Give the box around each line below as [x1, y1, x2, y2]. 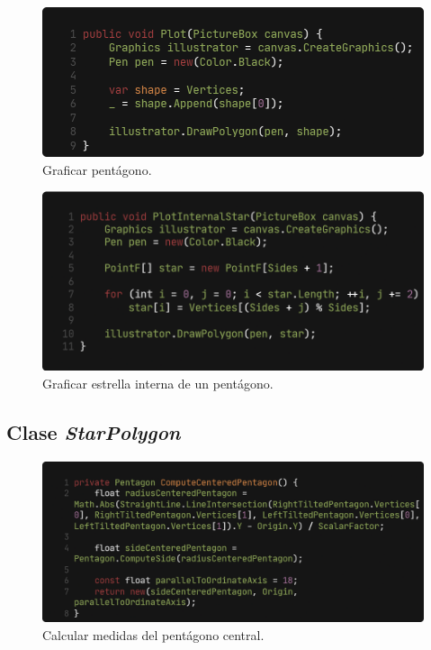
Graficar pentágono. [42, 160, 152, 179]
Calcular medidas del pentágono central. [42, 625, 265, 644]
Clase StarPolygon [6, 417, 181, 445]
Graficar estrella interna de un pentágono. [42, 373, 274, 392]
